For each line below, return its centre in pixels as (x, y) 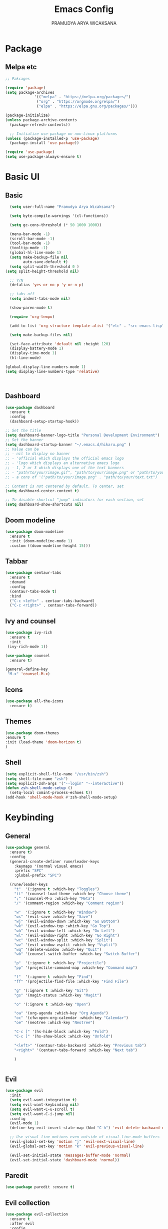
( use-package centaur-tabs (33, 573)
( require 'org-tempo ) (32, 317)
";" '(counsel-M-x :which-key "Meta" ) (54, 898)
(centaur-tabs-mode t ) (33, 591)
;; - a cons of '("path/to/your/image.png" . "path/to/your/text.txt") (81, 477)
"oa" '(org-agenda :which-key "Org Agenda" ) (61, 1013)
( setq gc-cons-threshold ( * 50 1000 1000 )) (55, 225)
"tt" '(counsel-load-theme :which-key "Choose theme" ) (72, 894)
